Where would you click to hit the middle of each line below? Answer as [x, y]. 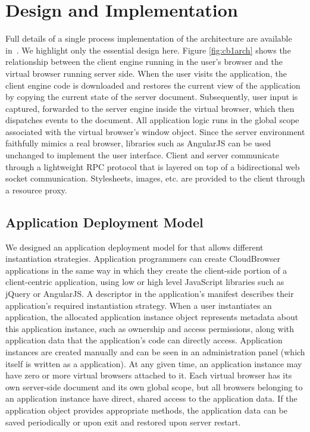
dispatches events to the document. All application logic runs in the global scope [152, 120]
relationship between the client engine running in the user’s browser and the [144, 62]
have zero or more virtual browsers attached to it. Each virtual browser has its [149, 375]
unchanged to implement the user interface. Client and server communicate [142, 155]
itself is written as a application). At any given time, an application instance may [154, 363]
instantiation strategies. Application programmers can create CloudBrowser [143, 259]
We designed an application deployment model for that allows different [134, 247]
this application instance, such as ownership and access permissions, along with [150, 328]
